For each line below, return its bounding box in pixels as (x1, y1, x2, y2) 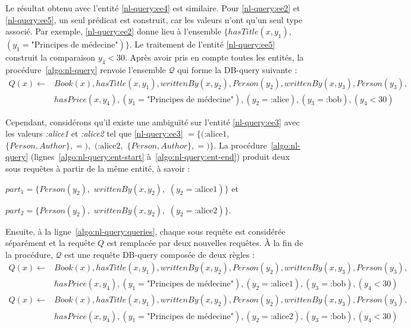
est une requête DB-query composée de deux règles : (64, 248, 255, 260)
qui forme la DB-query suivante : (177, 63, 297, 75)
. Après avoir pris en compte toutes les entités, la (125, 51, 304, 64)
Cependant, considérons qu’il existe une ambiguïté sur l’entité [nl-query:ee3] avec (5, 115, 300, 128)
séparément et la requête (5, 236, 95, 249)
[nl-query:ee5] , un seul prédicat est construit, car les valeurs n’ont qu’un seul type (5, 13, 303, 26)
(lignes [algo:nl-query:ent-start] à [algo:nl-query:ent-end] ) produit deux (30, 150, 290, 163)
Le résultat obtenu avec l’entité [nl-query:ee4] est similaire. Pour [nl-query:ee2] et (5, 2, 300, 14)
